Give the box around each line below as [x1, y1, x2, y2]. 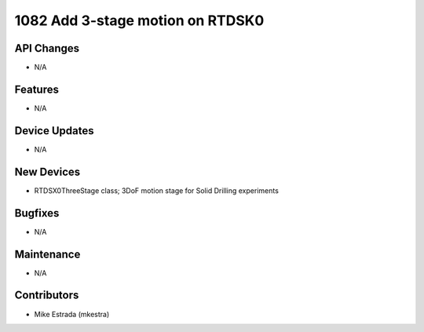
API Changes [14, 42, 80, 55]
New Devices [14, 165, 81, 178]
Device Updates [14, 124, 94, 137]
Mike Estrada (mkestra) [34, 309, 110, 319]
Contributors [14, 289, 79, 302]
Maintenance [14, 247, 81, 261]
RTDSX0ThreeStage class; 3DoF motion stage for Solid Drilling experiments [34, 185, 279, 195]
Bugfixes [14, 206, 60, 220]
